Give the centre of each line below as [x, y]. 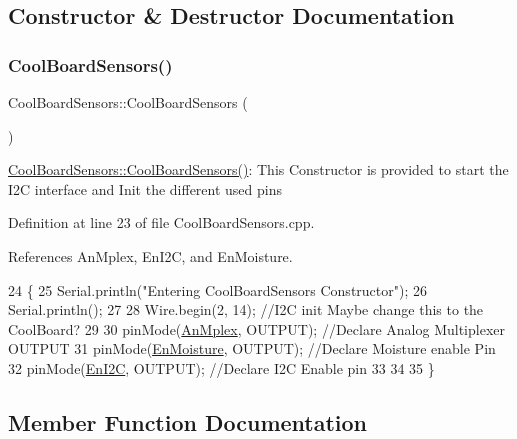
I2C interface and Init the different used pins [145, 188]
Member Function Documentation [188, 421]
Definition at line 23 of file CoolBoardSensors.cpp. [161, 222]
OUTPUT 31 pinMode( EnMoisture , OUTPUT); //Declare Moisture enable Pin [252, 348]
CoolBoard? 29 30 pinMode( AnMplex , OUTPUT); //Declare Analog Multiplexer [256, 328]
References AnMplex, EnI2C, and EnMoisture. [150, 255]
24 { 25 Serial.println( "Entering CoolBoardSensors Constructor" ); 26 [217, 289]
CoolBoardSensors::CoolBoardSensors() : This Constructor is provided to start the [258, 169]
